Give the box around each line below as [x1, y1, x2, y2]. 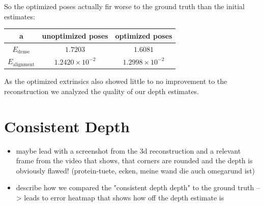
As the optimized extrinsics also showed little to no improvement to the [4, 76, 227, 86]
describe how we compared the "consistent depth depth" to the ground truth [16, 182, 254, 193]
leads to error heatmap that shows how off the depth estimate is [24, 192, 224, 203]
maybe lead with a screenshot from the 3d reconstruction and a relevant [16, 145, 241, 156]
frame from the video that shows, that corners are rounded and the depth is [16, 155, 253, 166]
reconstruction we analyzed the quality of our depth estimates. [4, 85, 199, 96]
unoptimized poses [42, 30, 108, 41]
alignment [13, 62, 35, 67]
